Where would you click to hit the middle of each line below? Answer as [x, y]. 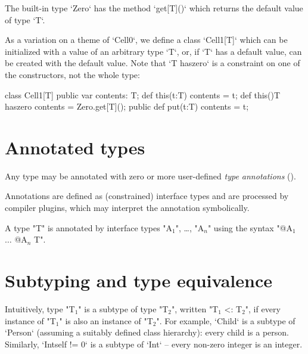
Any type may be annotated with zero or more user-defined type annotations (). [150, 176]
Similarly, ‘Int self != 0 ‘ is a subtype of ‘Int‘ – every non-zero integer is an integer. [154, 344]
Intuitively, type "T [40, 308]
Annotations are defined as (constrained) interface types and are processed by [147, 196]
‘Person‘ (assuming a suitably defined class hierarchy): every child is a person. [147, 332]
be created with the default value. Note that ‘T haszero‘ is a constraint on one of [153, 63]
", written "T [195, 308]
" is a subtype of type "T [123, 308]
